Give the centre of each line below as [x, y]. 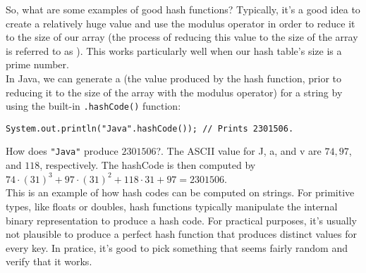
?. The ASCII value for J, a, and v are [239, 151]
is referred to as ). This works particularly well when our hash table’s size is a [174, 50]
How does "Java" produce [62, 151]
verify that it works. [49, 261]
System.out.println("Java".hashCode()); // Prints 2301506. [150, 128]
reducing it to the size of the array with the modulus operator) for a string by [174, 92]
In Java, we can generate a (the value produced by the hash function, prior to [174, 78]
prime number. [37, 64]
